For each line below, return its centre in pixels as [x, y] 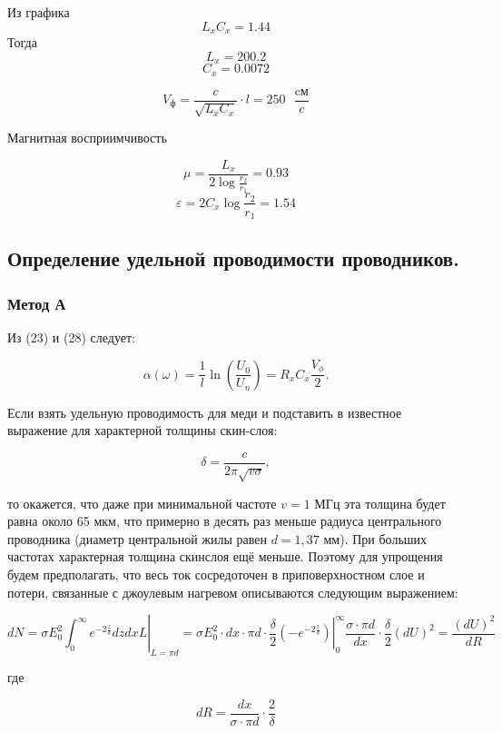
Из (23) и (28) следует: [71, 337]
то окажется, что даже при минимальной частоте [142, 503]
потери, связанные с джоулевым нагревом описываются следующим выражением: [233, 592]
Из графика [39, 12]
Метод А [37, 303]
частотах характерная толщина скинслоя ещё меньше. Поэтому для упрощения [225, 556]
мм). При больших [375, 538]
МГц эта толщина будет [380, 503]
